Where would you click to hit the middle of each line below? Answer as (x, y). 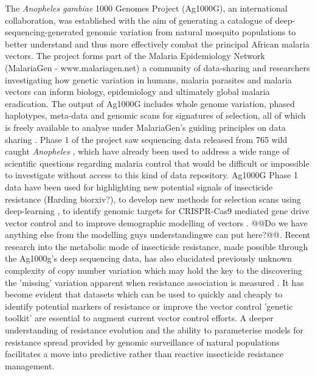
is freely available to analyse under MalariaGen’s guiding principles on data (145, 127)
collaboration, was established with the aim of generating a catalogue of (139, 20)
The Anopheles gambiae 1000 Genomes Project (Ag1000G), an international (146, 8)
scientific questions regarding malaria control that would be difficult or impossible (157, 163)
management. (30, 365)
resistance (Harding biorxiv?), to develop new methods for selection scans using (153, 199)
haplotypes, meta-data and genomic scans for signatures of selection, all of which (155, 115)
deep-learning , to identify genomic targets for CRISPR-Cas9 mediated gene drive (157, 211)
